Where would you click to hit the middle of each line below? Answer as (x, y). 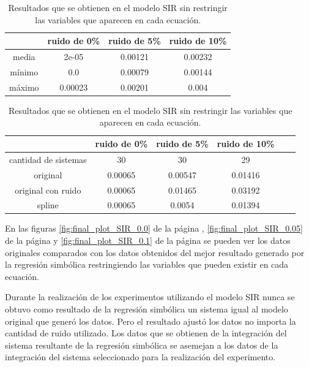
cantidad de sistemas (48, 159)
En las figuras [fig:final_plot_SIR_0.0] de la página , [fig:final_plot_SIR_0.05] (154, 228)
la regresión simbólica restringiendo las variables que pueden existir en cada (147, 264)
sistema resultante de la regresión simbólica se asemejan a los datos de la (142, 345)
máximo (24, 87)
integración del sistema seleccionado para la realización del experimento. (140, 357)
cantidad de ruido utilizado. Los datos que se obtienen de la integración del (146, 333)
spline (48, 205)
